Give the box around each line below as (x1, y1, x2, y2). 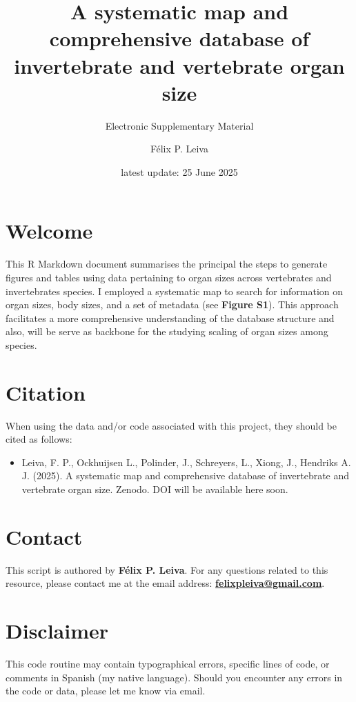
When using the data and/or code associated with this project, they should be (6, 418, 337, 432)
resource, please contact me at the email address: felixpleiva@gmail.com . (6, 576, 325, 590)
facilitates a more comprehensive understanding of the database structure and (6, 310, 335, 325)
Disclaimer (6, 616, 109, 645)
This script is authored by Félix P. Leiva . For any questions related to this (6, 562, 328, 576)
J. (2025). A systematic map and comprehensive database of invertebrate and (21, 468, 350, 483)
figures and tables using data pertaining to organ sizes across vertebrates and (6, 270, 332, 284)
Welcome (6, 217, 93, 245)
